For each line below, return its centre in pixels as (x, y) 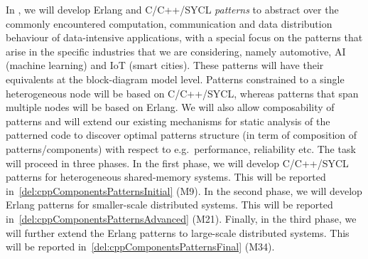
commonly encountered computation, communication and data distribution (169, 23)
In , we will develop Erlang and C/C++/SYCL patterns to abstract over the (172, 9)
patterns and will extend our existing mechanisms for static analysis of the (168, 121)
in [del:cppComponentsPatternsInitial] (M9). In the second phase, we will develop (184, 190)
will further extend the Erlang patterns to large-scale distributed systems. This (178, 232)
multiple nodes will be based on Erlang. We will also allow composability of (170, 107)
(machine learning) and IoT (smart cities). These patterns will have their (165, 65)
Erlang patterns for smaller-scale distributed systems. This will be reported (169, 205)
